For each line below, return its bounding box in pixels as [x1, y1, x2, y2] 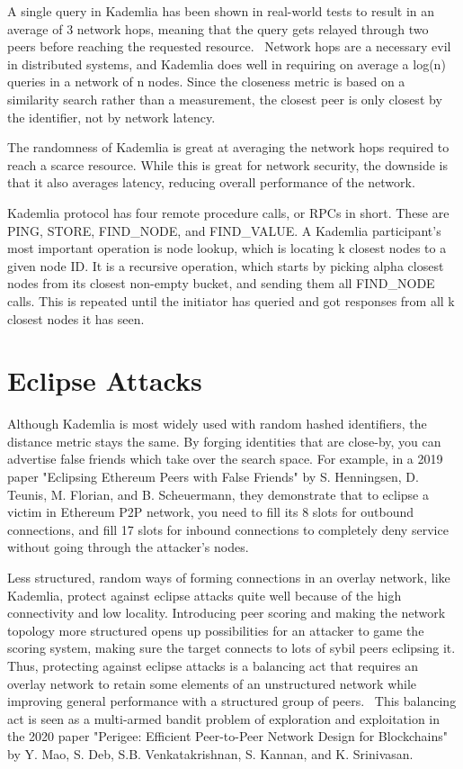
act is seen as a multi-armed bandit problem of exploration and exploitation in [7, 709, 441, 728]
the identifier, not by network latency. [7, 107, 216, 126]
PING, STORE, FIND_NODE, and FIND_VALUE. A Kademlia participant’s [7, 221, 441, 240]
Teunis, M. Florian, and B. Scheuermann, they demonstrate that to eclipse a [7, 484, 429, 503]
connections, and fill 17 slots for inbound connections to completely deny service [7, 520, 449, 538]
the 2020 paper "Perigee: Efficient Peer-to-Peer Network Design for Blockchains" [7, 727, 448, 746]
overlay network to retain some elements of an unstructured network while [7, 674, 417, 692]
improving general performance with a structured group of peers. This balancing [7, 692, 457, 710]
